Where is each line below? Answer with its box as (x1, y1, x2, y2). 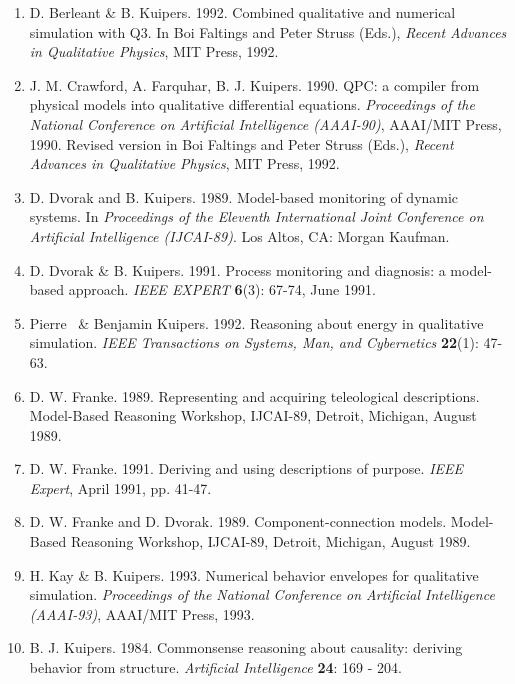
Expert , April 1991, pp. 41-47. (29, 477, 212, 498)
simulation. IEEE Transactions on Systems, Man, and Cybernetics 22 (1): (29, 332, 479, 353)
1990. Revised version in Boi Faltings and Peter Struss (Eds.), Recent (29, 133, 454, 154)
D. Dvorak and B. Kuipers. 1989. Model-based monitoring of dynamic (29, 186, 459, 207)
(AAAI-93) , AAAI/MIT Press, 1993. (29, 603, 255, 624)
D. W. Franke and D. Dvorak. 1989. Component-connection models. (29, 511, 447, 532)
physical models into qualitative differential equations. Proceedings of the (29, 94, 475, 115)
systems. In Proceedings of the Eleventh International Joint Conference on (29, 206, 484, 227)
